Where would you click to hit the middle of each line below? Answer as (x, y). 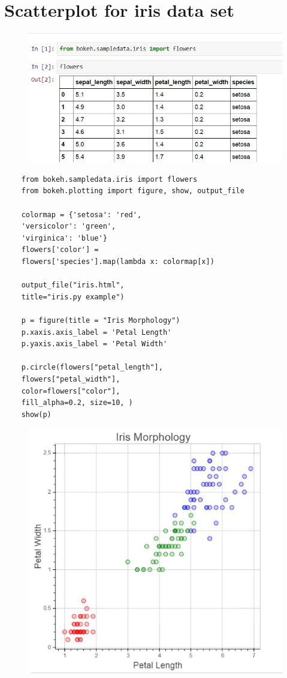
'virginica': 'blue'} (64, 238)
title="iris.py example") (73, 297)
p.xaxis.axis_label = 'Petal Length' (96, 332)
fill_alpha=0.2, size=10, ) (77, 403)
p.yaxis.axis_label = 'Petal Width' (94, 344)
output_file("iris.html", (73, 285)
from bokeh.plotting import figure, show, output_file (133, 191)
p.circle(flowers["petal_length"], (92, 367)
